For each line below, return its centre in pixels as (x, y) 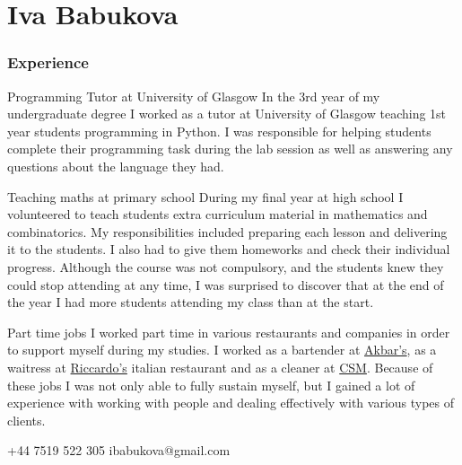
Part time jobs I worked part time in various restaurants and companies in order (229, 332)
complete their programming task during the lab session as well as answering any (230, 149)
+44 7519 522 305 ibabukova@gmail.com (119, 450)
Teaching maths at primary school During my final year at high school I (205, 196)
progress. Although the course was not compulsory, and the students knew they (226, 266)
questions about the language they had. (116, 166)
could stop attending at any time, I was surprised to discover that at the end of (226, 284)
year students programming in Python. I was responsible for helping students (219, 131)
